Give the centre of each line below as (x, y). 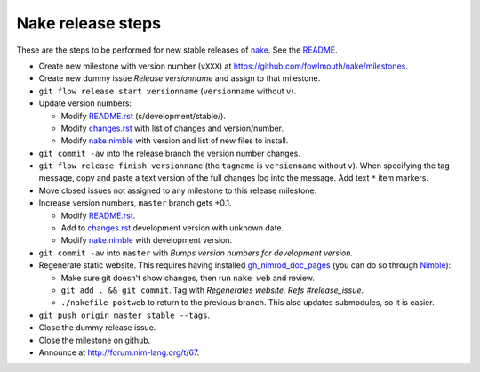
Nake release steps (89, 23)
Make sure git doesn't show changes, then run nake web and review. (188, 278)
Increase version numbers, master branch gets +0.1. (135, 203)
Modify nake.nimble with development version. (147, 240)
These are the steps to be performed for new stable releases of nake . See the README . (177, 50)
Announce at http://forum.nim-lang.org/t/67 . (119, 352)
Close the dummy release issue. (97, 328)
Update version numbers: (85, 103)
